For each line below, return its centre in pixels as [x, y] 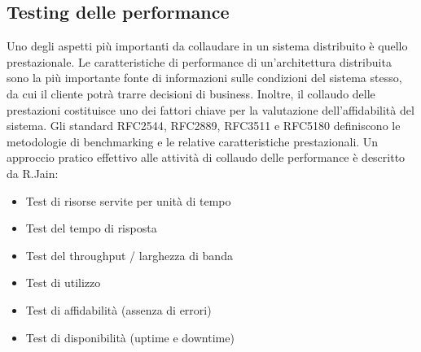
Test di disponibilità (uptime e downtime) [130, 337]
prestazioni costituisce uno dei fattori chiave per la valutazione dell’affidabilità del [210, 109]
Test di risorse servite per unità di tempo [128, 200]
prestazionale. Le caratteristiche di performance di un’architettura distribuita [199, 61]
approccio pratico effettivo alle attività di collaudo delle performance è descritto [206, 157]
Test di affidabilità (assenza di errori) [118, 309]
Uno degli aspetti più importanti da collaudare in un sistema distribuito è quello [207, 46]
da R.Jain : [33, 173]
